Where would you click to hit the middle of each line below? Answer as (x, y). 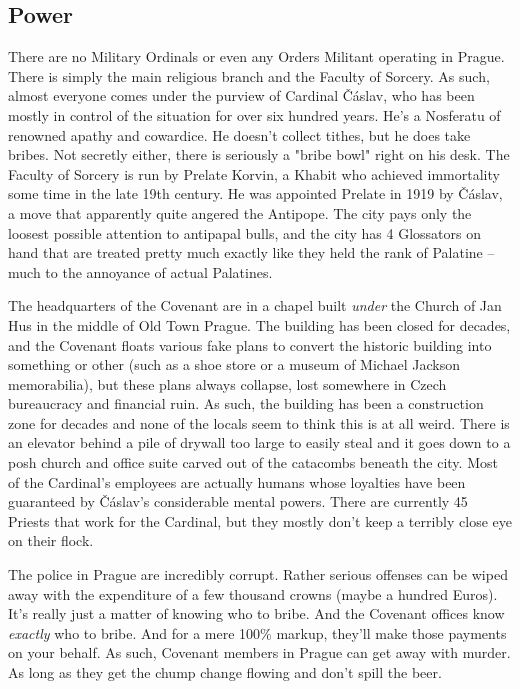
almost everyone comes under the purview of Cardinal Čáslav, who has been (241, 95)
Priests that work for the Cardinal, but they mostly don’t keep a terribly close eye (260, 520)
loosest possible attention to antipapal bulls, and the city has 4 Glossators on (244, 232)
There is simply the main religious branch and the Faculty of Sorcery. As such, (249, 75)
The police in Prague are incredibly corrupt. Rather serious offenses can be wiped (258, 574)
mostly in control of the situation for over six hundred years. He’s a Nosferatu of (254, 114)
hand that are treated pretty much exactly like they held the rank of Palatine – (251, 252)
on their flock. (51, 540)
